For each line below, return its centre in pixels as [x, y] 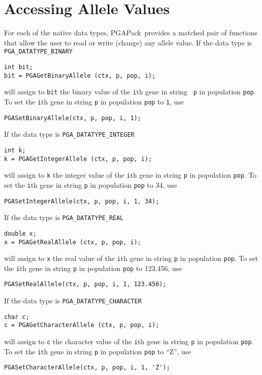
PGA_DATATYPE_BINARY [39, 52]
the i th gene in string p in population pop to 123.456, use [93, 268]
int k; [15, 150]
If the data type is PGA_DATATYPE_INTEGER [69, 134]
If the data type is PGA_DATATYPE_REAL [64, 217]
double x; [20, 233]
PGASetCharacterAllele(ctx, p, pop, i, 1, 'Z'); [87, 368]
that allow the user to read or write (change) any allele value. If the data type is [128, 42]
